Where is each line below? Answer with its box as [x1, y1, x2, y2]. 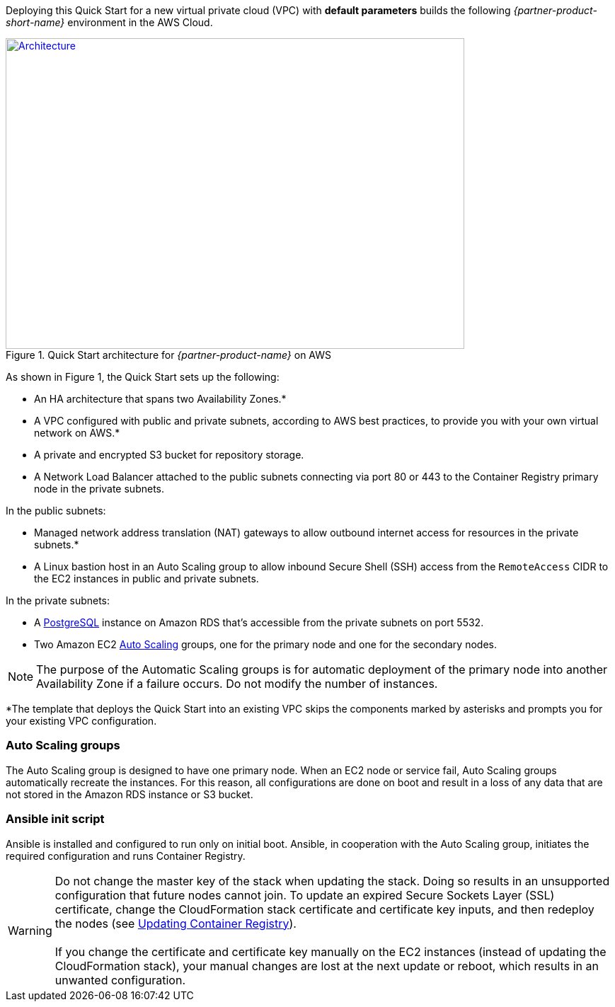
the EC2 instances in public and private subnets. [34, 572, 259, 585]
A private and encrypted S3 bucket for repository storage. [34, 449, 304, 461]
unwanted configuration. [54, 972, 185, 987]
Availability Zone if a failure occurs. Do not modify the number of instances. [36, 677, 438, 691]
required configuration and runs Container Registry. [6, 849, 246, 862]
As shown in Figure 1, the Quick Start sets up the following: [6, 371, 280, 383]
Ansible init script [6, 812, 105, 827]
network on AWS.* [34, 427, 120, 439]
